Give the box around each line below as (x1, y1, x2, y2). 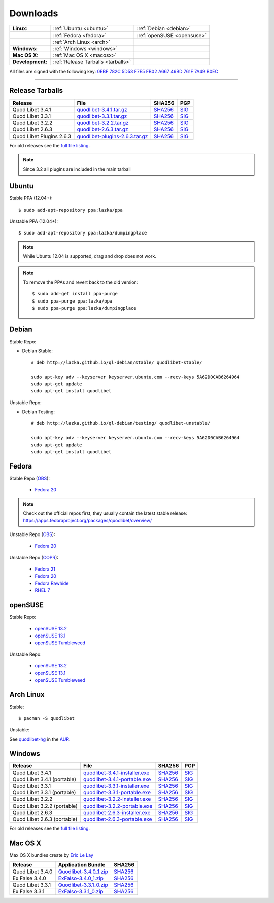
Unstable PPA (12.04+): (9, 218, 58, 224)
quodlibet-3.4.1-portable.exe (83, 776, 151, 783)
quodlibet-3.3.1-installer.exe (83, 782, 150, 789)
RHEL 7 (35, 587, 50, 593)
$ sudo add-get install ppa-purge (32, 291, 118, 297)
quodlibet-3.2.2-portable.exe (83, 802, 153, 809)
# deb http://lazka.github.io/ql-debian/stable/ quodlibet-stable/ (31, 359, 202, 365)
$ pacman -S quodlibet (18, 716, 75, 721)
